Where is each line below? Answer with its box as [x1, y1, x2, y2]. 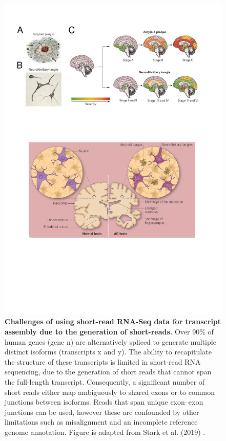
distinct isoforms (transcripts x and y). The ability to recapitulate [5, 346, 212, 357]
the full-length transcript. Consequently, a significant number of [5, 376, 205, 387]
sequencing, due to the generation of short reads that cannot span [5, 366, 212, 377]
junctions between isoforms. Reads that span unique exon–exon [5, 396, 203, 407]
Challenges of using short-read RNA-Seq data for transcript [5, 316, 221, 327]
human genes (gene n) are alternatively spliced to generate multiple [5, 336, 216, 347]
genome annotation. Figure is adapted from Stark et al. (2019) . [5, 426, 206, 437]
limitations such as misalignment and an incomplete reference [5, 416, 198, 427]
